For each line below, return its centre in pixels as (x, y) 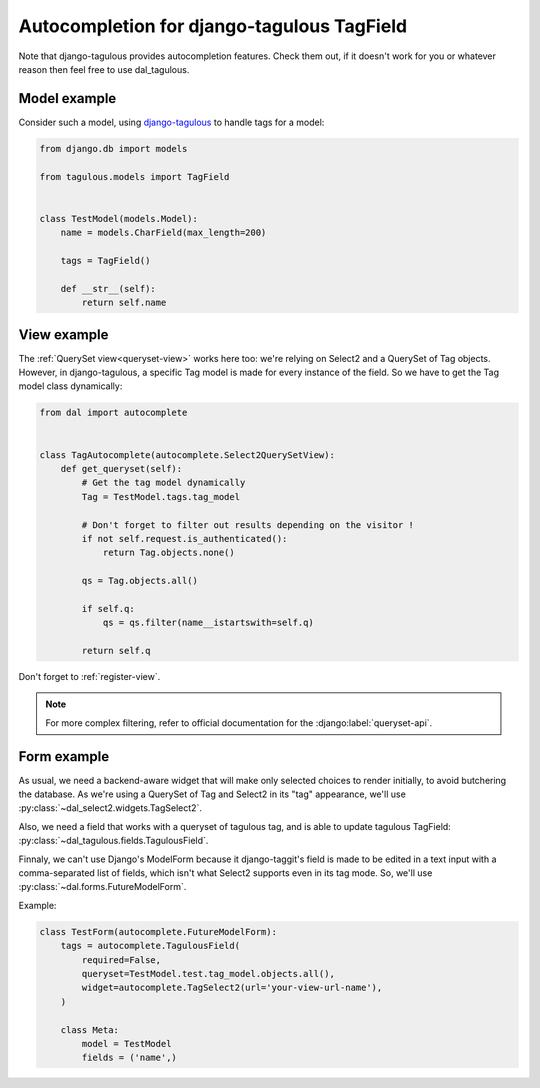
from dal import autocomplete (113, 413)
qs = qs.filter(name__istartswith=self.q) (208, 623)
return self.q (116, 651)
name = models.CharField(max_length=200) (163, 233)
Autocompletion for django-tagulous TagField (213, 26)
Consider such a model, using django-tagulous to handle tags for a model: (171, 122)
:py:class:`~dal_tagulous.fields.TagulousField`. (113, 841)
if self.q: (108, 608)
